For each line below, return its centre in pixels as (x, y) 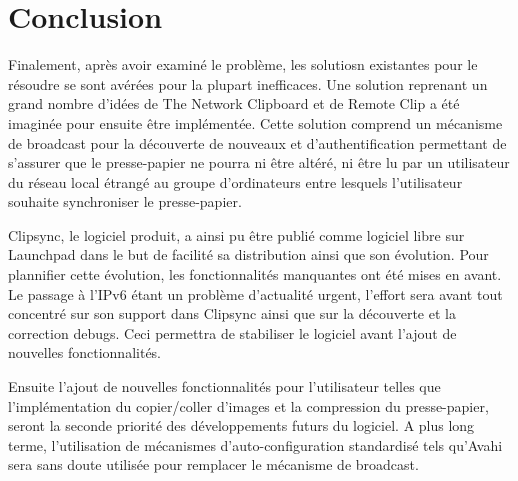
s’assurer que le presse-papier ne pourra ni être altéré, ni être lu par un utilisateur (259, 162)
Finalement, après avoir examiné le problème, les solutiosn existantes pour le (243, 64)
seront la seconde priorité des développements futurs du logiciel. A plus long (241, 425)
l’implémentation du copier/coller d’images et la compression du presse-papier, (248, 405)
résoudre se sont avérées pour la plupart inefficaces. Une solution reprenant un (248, 83)
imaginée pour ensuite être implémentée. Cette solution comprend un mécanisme (255, 122)
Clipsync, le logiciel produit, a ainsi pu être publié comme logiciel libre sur (236, 234)
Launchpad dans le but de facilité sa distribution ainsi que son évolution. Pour (248, 254)
